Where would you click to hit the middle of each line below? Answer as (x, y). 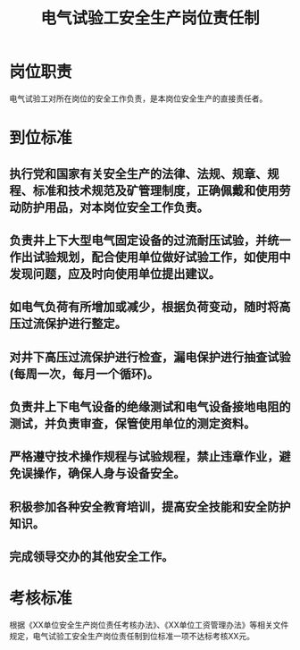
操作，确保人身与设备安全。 (109, 473)
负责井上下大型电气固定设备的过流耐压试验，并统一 (150, 240)
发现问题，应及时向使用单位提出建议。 (115, 274)
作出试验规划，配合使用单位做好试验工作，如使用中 (150, 257)
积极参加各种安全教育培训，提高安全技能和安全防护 (150, 506)
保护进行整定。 (85, 324)
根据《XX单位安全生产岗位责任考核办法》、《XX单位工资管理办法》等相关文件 (149, 625)
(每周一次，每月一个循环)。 (84, 373)
